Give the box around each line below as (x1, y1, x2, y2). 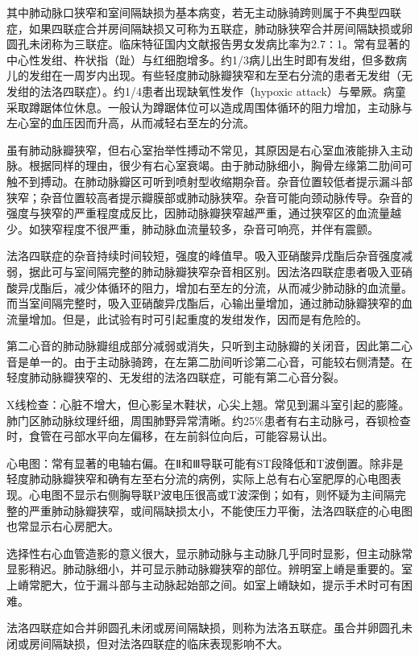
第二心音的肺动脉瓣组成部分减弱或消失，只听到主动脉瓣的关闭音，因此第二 (6, 337, 401, 354)
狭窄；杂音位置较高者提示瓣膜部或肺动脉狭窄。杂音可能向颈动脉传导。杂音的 (6, 188, 413, 205)
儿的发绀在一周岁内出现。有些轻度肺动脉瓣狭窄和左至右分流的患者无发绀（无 (6, 67, 413, 84)
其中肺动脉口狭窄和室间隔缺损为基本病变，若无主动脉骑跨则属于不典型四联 (6, 4, 401, 20)
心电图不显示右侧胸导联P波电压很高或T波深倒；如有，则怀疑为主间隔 (28, 486, 395, 503)
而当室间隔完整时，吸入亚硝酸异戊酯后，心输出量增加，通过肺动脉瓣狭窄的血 (6, 295, 413, 312)
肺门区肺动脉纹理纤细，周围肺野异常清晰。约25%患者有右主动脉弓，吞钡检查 (6, 411, 411, 428)
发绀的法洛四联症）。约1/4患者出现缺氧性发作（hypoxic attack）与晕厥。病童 (6, 82, 406, 99)
